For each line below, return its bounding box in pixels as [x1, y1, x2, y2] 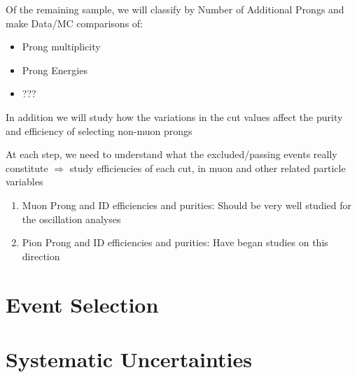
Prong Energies [22, 62, 87, 77]
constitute [6, 160, 48, 175]
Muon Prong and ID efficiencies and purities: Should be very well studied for [22, 197, 351, 212]
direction [22, 248, 60, 263]
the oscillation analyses [22, 211, 121, 226]
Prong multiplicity [22, 39, 101, 54]
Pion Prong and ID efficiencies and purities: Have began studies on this [22, 235, 328, 250]
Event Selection [6, 290, 159, 318]
